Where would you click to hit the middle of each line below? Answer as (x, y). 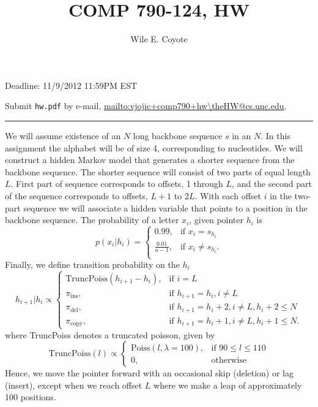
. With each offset (228, 195)
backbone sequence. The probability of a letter (92, 220)
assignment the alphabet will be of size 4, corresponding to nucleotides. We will (154, 147)
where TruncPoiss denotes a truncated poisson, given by (110, 334)
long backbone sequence (178, 135)
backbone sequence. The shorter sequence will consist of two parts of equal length (158, 171)
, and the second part (272, 184)
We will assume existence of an (63, 135)
